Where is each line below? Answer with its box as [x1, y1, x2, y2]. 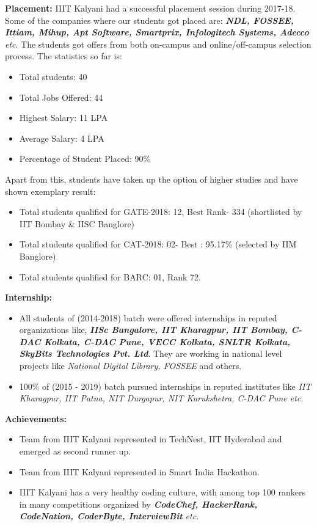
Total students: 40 [19, 70, 87, 82]
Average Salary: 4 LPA [19, 131, 104, 144]
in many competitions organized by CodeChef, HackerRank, [19, 497, 258, 510]
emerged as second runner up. [19, 445, 131, 458]
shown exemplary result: [5, 184, 96, 197]
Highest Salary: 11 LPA [19, 111, 108, 124]
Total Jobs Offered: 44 [19, 90, 103, 103]
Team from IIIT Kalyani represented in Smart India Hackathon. [19, 465, 260, 478]
